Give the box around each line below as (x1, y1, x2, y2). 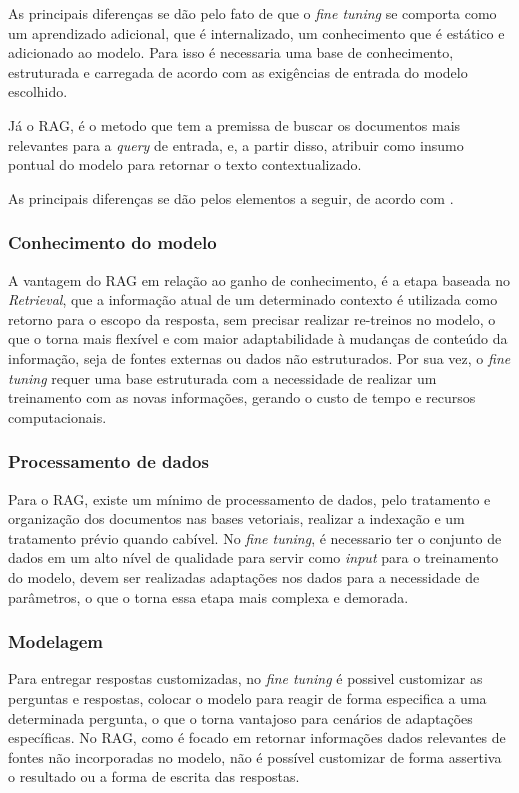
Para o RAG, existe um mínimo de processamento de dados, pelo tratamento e (8, 488, 491, 509)
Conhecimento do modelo (8, 230, 217, 255)
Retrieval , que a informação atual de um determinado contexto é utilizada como (8, 289, 498, 310)
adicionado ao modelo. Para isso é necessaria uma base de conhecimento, (8, 42, 454, 63)
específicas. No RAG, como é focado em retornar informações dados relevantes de (8, 727, 506, 748)
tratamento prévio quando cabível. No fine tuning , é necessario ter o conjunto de (8, 527, 502, 548)
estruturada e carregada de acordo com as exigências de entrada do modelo (8, 61, 468, 82)
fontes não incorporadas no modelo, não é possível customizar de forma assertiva (8, 746, 502, 767)
